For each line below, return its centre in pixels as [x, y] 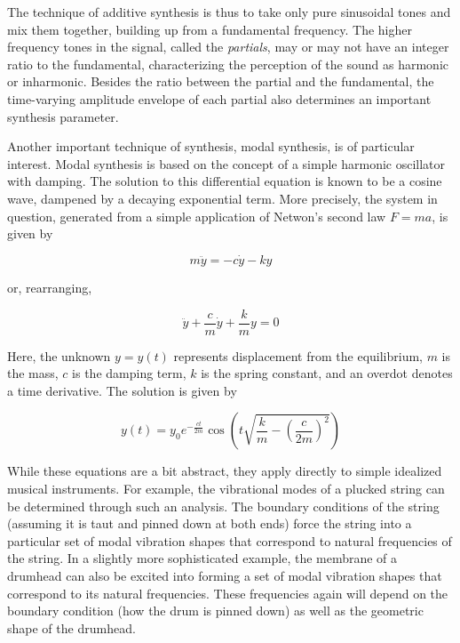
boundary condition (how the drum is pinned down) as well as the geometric [215, 611]
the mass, [33, 373]
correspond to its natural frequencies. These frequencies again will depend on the [228, 593]
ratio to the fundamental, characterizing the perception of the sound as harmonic [228, 64]
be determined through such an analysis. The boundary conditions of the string [223, 506]
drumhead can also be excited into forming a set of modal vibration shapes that [225, 575]
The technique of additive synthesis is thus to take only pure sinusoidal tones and [229, 12]
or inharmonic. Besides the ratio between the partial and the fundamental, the [221, 81]
